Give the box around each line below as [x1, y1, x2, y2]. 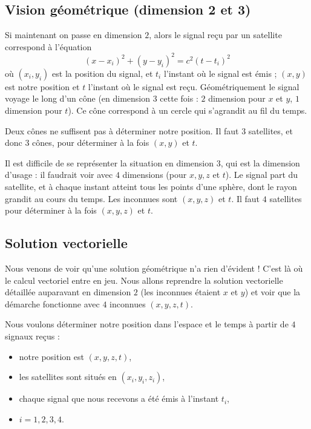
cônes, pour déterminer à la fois [32, 136, 149, 149]
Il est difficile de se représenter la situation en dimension [5, 156, 214, 169]
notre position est [19, 350, 84, 362]
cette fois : [160, 92, 198, 105]
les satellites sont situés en [19, 370, 117, 383]
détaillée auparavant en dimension [5, 286, 131, 298]
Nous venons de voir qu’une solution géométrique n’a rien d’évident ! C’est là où [5, 262, 303, 275]
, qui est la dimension [220, 156, 300, 169]
